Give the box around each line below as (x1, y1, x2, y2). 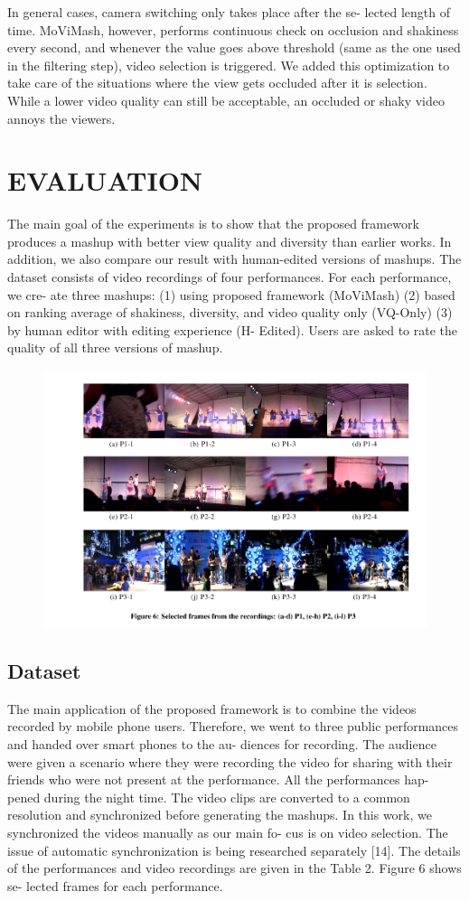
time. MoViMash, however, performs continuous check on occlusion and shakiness (7, 20, 459, 39)
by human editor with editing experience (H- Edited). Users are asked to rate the (7, 320, 457, 339)
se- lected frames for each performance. (7, 876, 223, 895)
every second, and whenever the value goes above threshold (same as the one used (7, 38, 461, 57)
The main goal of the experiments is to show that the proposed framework (7, 214, 419, 233)
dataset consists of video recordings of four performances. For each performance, (7, 267, 452, 286)
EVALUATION (7, 162, 203, 199)
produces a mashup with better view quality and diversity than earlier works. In (7, 231, 452, 250)
